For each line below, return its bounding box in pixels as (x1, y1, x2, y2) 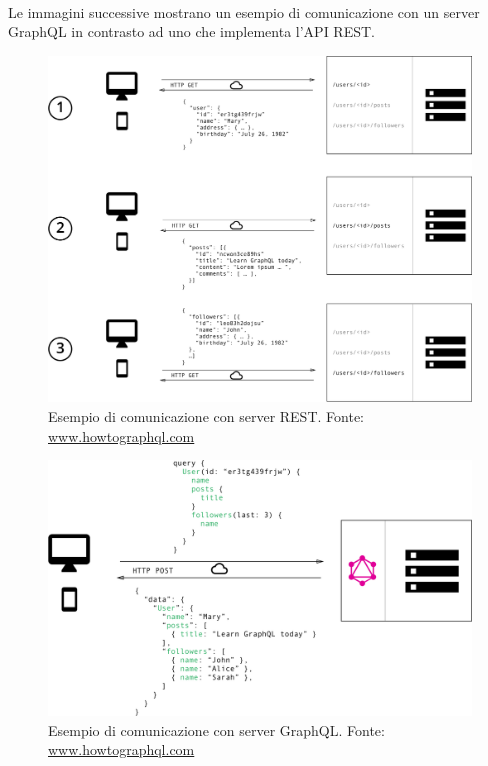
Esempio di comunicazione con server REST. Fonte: (48, 405, 364, 426)
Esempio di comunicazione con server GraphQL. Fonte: (48, 719, 385, 740)
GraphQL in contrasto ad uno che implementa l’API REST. (8, 21, 375, 42)
